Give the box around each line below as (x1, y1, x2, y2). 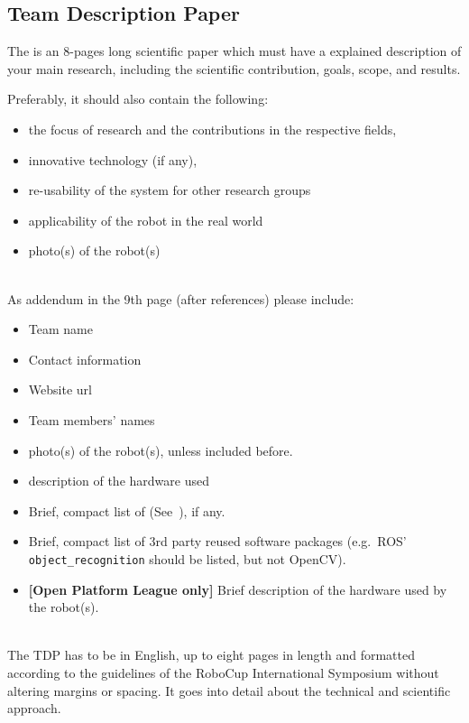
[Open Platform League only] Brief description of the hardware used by (28, 579, 447, 598)
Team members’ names (28, 410, 155, 429)
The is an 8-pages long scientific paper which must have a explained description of (7, 42, 462, 60)
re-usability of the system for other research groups (28, 181, 311, 199)
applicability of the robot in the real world (28, 210, 263, 229)
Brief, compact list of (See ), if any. (28, 501, 225, 520)
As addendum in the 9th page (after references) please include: (7, 289, 354, 308)
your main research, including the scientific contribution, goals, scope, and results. (7, 59, 461, 78)
